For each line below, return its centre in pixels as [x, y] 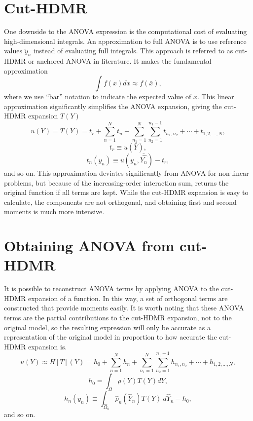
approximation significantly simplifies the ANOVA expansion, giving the [113, 106]
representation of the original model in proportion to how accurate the [110, 337]
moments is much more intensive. [54, 211]
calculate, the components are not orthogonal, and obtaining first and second [120, 202]
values [13, 51]
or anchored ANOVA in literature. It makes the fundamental [120, 61]
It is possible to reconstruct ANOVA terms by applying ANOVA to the [111, 288]
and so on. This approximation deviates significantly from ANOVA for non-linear [126, 173]
